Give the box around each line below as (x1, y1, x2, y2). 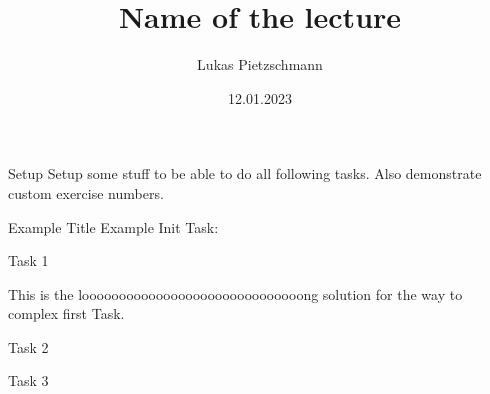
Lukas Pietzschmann (197, 54, 323, 75)
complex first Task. (8, 303, 125, 324)
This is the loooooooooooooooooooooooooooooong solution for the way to (8, 283, 463, 304)
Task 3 (8, 370, 49, 391)
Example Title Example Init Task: (8, 216, 219, 237)
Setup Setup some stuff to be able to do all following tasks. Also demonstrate (8, 163, 482, 184)
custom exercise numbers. (8, 182, 164, 203)
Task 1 (8, 250, 49, 271)
